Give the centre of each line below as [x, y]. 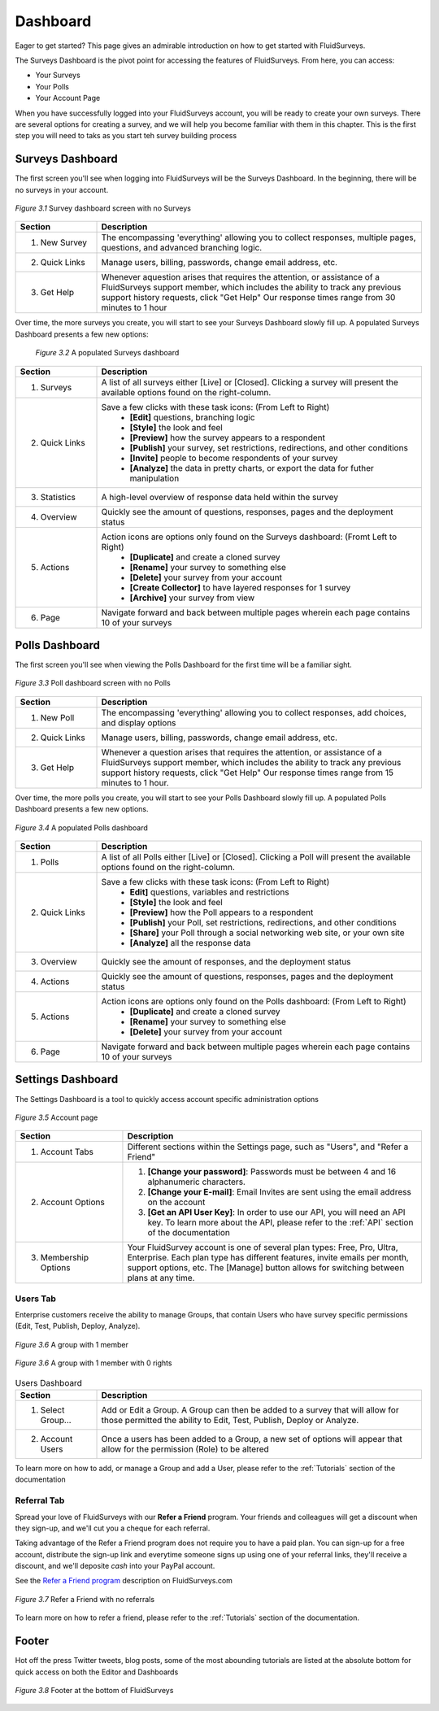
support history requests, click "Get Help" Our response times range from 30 [248, 298]
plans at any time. [161, 1278]
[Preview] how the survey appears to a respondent [227, 438]
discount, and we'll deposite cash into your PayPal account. [115, 1566]
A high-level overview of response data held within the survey [220, 497]
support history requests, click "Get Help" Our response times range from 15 [248, 773]
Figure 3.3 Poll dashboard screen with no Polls [93, 683]
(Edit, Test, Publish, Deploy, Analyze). [78, 1326]
